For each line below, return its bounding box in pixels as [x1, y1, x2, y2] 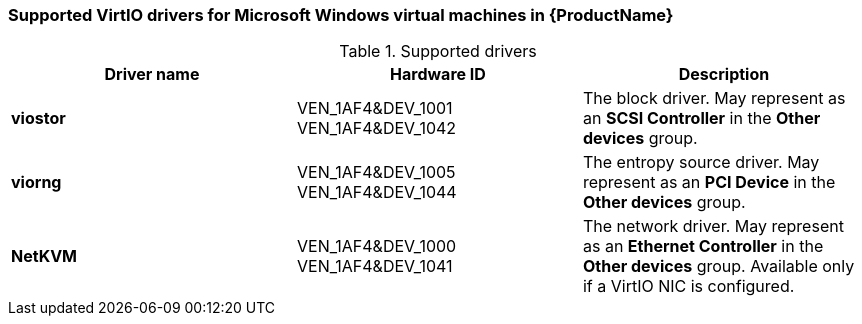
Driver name [104, 64, 200, 85]
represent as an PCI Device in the [582, 172, 836, 193]
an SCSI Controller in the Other [582, 108, 821, 129]
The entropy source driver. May [582, 152, 820, 173]
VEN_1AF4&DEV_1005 [296, 162, 456, 183]
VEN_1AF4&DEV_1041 [296, 256, 453, 277]
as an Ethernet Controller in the [582, 236, 824, 257]
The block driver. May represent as [582, 88, 846, 109]
